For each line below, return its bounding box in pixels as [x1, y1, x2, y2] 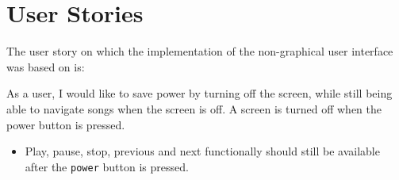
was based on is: [6, 58, 85, 75]
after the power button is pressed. [25, 158, 189, 174]
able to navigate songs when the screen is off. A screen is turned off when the [6, 100, 382, 117]
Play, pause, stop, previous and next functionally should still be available [25, 143, 380, 159]
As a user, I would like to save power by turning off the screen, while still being [6, 85, 393, 101]
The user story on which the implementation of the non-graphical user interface [6, 43, 393, 59]
